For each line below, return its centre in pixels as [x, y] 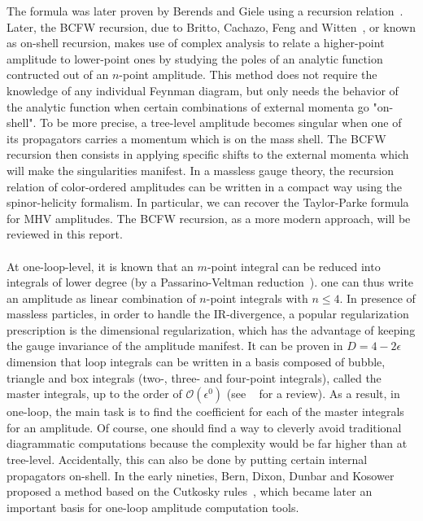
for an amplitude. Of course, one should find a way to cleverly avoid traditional [204, 427]
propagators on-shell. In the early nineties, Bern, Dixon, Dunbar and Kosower [201, 475]
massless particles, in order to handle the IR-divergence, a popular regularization [208, 314]
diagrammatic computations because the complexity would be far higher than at [207, 443]
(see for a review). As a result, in [313, 394]
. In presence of [377, 298]
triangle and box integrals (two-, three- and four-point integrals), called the [194, 377]
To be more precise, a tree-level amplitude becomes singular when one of [221, 123]
